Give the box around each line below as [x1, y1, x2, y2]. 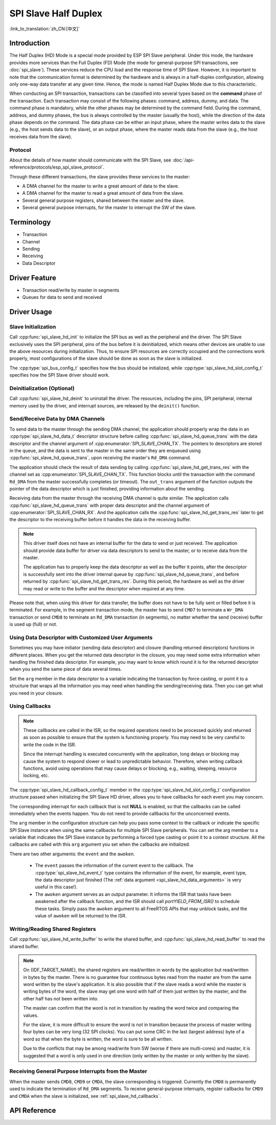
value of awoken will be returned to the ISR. [35, 912, 127, 918]
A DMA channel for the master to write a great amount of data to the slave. [22, 183, 179, 189]
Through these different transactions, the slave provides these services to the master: [9, 173, 190, 179]
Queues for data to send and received [22, 294, 102, 300]
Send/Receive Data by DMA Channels [9, 415, 105, 422]
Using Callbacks [9, 703, 51, 710]
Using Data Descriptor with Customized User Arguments [9, 633, 153, 641]
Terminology [9, 218, 51, 227]
